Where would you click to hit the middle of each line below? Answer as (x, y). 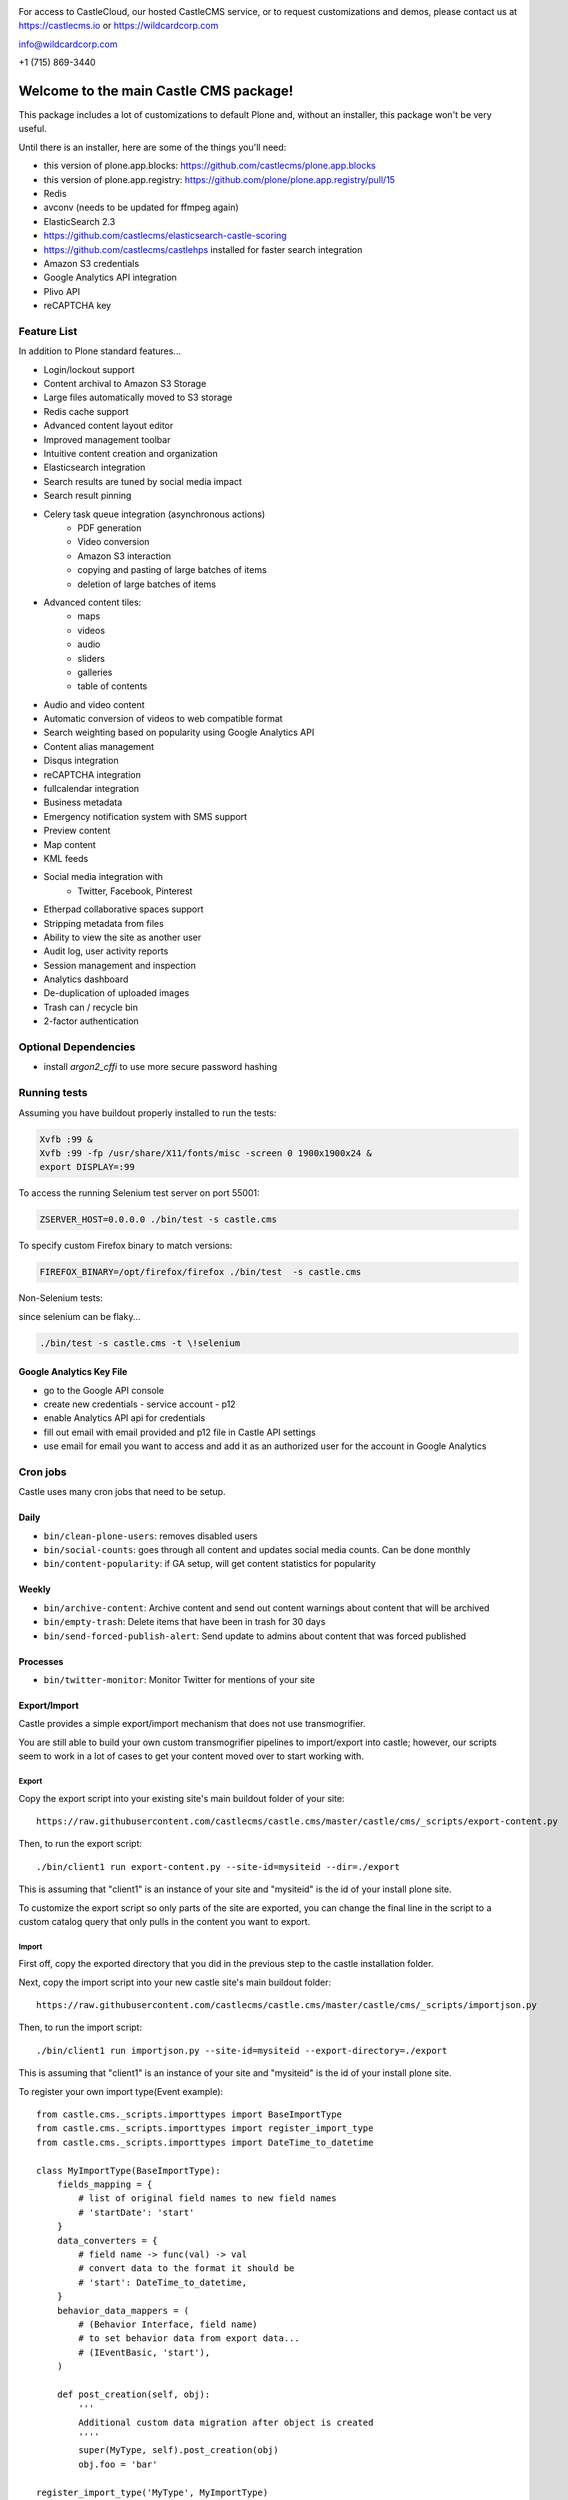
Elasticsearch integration (94, 467)
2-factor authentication (91, 1021)
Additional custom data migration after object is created (226, 2422)
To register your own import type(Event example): (121, 2091)
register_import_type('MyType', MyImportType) (152, 2492)
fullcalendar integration (91, 789)
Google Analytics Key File (73, 1372)
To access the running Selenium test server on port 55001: (139, 1193)
